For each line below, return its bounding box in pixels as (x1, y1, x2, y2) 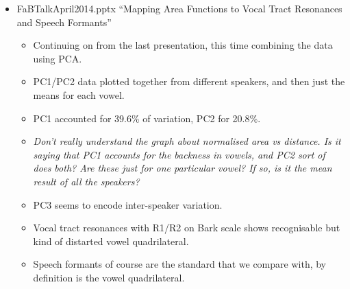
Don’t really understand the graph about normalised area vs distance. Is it (33, 134, 341, 148)
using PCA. (33, 51, 82, 65)
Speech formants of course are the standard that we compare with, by (33, 257, 326, 271)
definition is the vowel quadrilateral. (33, 270, 185, 284)
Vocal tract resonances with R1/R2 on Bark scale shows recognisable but (33, 220, 340, 235)
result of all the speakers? (33, 174, 140, 188)
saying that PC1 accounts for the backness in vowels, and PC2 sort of (33, 147, 325, 161)
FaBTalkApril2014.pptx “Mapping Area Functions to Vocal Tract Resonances (16, 1, 342, 15)
